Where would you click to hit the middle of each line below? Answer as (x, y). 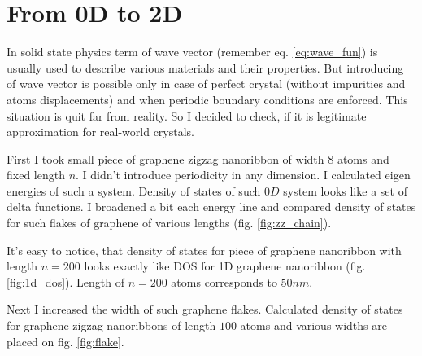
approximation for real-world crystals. (100, 132)
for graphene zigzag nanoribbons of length (111, 325)
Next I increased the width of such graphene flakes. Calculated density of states (205, 309)
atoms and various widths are (313, 325)
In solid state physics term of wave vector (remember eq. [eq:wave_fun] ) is (192, 52)
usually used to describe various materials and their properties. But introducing (205, 67)
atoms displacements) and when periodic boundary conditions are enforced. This (207, 99)
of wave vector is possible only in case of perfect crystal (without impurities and (206, 84)
